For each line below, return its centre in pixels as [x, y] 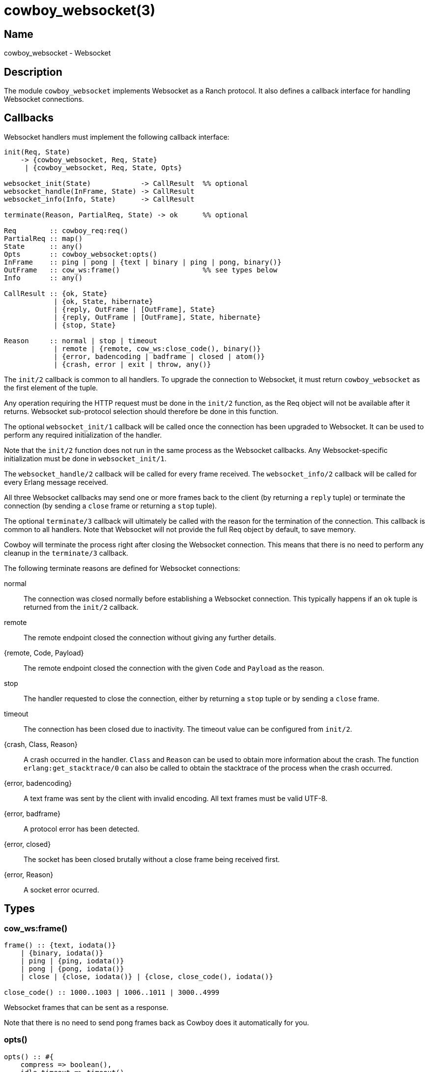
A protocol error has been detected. [82, 829]
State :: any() [43, 246]
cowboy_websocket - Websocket [57, 53]
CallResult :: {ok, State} [56, 293]
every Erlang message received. [56, 482]
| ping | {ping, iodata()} [72, 961]
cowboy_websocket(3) [80, 10]
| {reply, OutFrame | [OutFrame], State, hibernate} [157, 317]
